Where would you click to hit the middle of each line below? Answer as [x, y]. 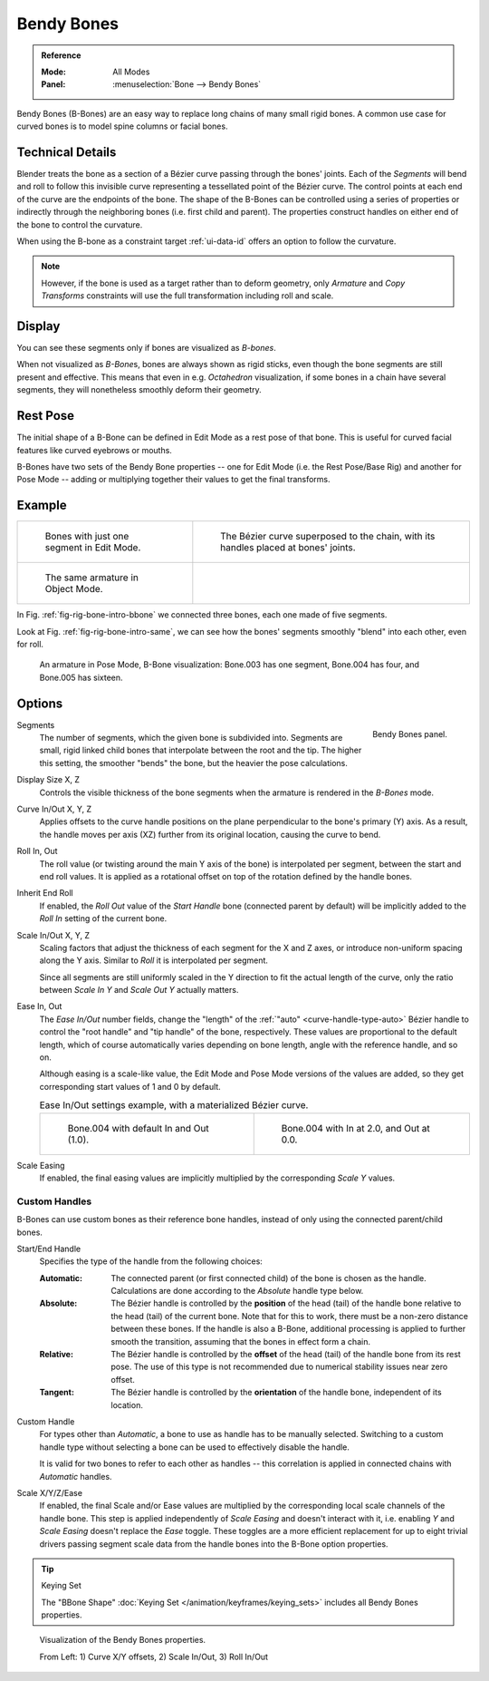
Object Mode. [74, 589]
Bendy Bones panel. [410, 734]
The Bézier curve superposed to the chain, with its [328, 537]
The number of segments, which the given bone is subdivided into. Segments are [191, 738]
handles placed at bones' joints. [288, 548]
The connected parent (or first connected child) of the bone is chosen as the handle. [269, 1278]
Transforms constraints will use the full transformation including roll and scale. [187, 296]
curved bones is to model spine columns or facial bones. [122, 126]
